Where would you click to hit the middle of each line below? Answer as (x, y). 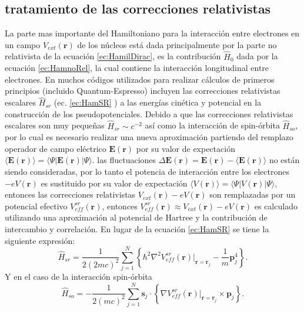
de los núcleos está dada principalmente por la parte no (177, 44)
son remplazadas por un (253, 194)
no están (284, 160)
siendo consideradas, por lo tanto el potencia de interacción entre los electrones (147, 171)
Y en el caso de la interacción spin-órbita (78, 277)
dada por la (257, 56)
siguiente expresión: (40, 240)
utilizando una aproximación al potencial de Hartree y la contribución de (136, 217)
